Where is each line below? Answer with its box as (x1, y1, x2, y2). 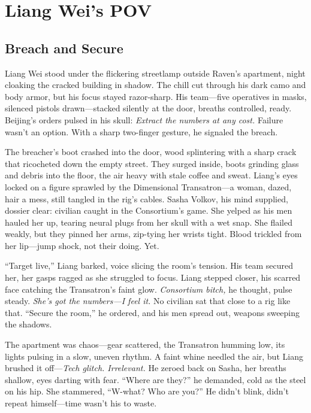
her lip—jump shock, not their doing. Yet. (5, 239, 159, 251)
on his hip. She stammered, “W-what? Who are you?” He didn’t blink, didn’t (5, 385, 289, 397)
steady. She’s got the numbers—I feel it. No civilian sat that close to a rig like (5, 294, 291, 307)
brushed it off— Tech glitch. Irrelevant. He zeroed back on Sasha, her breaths (5, 362, 286, 374)
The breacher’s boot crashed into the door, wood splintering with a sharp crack (5, 145, 297, 158)
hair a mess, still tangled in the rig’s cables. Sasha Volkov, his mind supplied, (5, 192, 288, 205)
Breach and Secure (5, 38, 123, 57)
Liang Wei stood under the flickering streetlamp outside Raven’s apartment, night (5, 66, 306, 79)
